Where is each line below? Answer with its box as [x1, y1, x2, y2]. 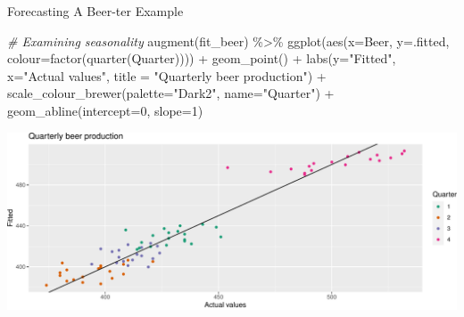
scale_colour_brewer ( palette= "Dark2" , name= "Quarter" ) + [7, 84, 335, 102]
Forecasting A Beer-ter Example [7, 2, 184, 20]
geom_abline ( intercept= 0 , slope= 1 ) [7, 101, 203, 119]
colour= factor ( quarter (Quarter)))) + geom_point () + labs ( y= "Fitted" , [7, 49, 396, 68]
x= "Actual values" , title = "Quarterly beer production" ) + [7, 66, 327, 85]
